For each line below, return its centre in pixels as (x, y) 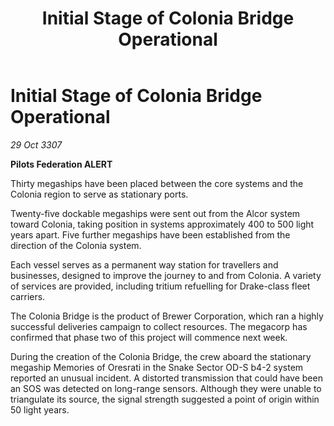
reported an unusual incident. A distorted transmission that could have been (166, 378)
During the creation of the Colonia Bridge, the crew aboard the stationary (161, 356)
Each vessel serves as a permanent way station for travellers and (144, 264)
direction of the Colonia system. (76, 245)
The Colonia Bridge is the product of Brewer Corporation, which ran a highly (167, 316)
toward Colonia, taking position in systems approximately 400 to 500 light (162, 224)
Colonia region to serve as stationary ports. (99, 194)
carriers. (28, 296)
